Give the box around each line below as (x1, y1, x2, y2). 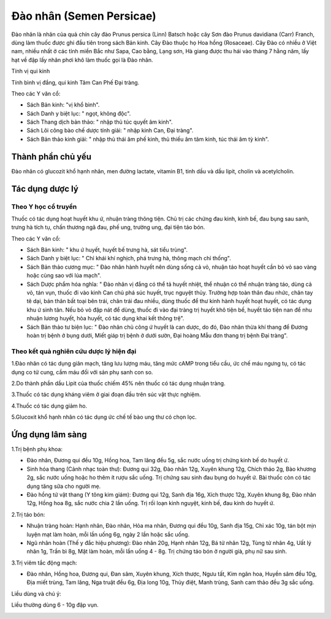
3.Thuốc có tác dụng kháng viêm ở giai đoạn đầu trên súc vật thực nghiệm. (11, 391, 201, 398)
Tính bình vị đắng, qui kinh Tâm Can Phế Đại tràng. (11, 78, 140, 86)
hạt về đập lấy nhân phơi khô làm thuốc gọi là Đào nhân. (11, 56, 153, 64)
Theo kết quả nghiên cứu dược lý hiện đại (11, 347, 137, 355)
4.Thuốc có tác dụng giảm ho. (11, 402, 88, 410)
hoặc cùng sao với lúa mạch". (26, 272, 101, 279)
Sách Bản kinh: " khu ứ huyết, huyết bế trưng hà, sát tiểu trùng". (26, 246, 188, 253)
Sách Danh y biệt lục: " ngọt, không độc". (26, 110, 131, 117)
